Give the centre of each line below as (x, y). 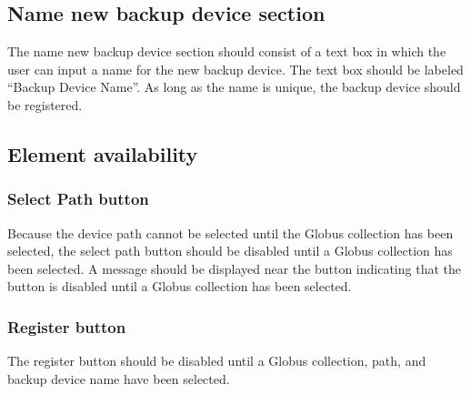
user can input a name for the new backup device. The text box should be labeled (235, 69)
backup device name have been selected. (119, 378)
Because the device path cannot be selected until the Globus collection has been (230, 232)
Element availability (103, 153)
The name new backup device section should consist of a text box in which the (227, 51)
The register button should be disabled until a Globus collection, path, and (217, 361)
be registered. (45, 104)
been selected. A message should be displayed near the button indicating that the (234, 268)
